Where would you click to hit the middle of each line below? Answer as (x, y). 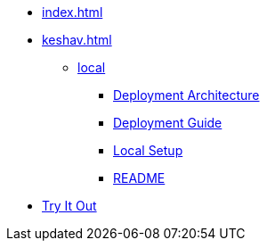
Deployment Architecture (186, 95)
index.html (73, 12)
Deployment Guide (168, 123)
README (139, 178)
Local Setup (148, 150)
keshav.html (77, 40)
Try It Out (69, 206)
